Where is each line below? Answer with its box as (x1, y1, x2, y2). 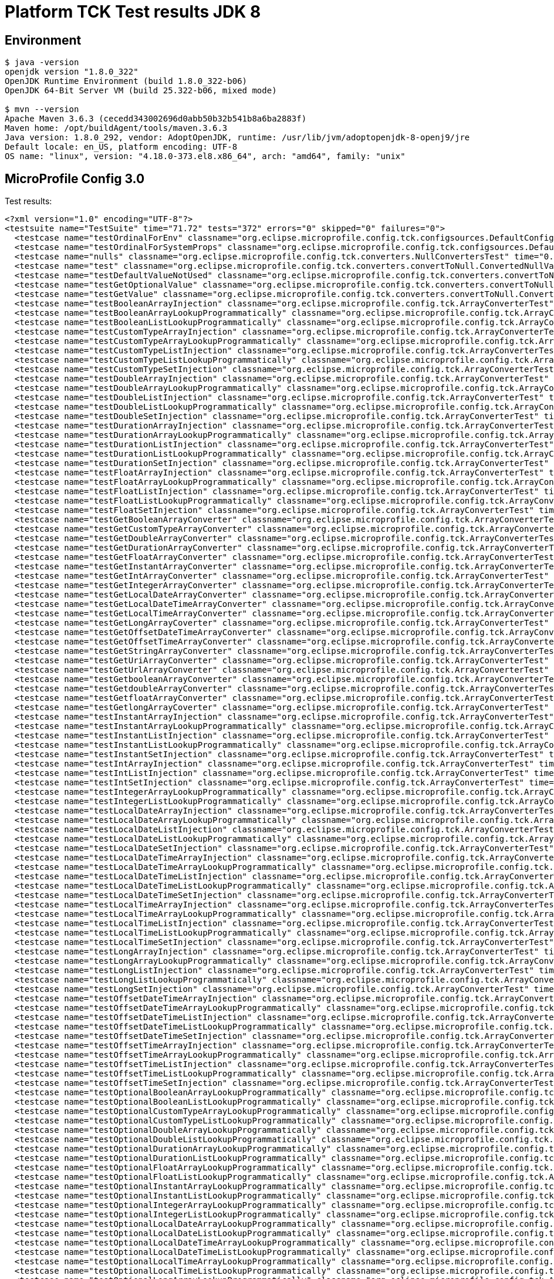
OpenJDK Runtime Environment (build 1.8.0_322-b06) (5, 76, 248, 86)
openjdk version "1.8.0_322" (5, 67, 138, 77)
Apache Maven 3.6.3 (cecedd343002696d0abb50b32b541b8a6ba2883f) (5, 114, 307, 124)
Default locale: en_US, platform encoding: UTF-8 (5, 142, 238, 152)
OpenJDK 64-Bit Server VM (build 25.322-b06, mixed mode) (5, 86, 277, 96)
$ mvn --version (5, 104, 79, 114)
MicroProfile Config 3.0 (5, 171, 145, 186)
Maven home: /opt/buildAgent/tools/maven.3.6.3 (5, 123, 228, 133)
